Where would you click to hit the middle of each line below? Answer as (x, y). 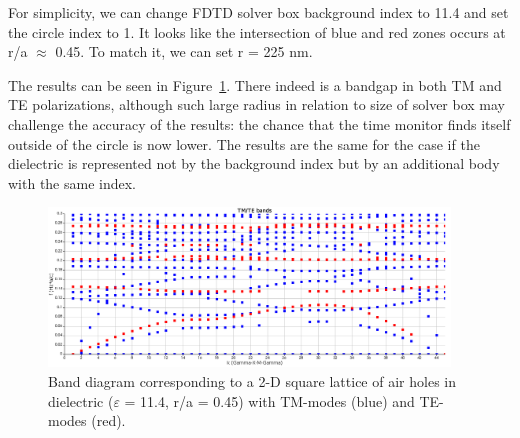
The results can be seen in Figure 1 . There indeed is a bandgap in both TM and (255, 84)
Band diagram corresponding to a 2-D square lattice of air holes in (252, 381)
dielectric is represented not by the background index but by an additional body (254, 163)
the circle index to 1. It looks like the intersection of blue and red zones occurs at (257, 31)
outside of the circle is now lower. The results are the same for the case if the (244, 143)
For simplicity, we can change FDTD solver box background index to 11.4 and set (258, 12)
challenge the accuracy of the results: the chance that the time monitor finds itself (259, 123)
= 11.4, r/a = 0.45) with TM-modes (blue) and (269, 400)
